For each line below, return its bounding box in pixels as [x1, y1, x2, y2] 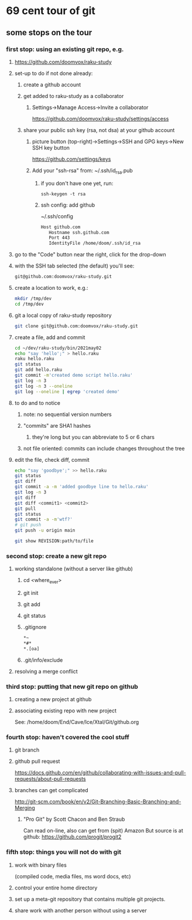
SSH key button [32, 144, 70, 151]
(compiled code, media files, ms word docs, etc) [14, 872, 131, 880]
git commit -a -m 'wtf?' [14, 516, 73, 523]
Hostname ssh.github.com [49, 229, 109, 235]
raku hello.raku [14, 356, 54, 362]
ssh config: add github [40, 201, 95, 208]
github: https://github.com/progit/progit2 [23, 833, 122, 840]
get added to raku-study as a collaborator [23, 92, 124, 99]
